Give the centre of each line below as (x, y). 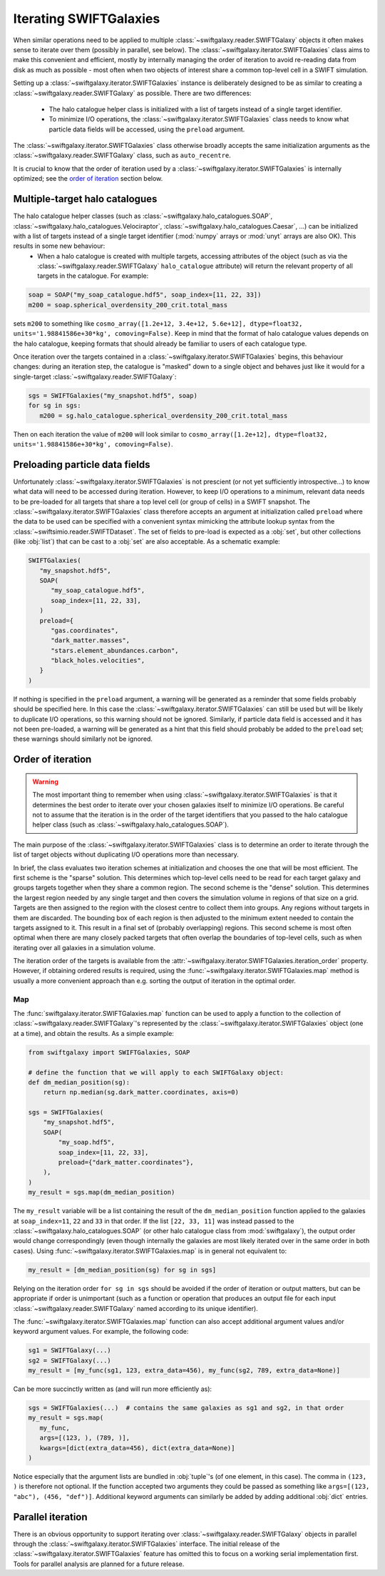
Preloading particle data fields (82, 464)
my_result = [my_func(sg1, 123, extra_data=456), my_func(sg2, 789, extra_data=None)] (184, 1371)
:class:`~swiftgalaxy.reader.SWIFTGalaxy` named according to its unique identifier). (135, 1308)
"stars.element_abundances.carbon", (115, 650)
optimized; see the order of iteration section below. (88, 179)
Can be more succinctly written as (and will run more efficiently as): (113, 1389)
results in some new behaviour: (59, 246)
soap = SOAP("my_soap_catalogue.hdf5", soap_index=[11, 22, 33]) (145, 295)
